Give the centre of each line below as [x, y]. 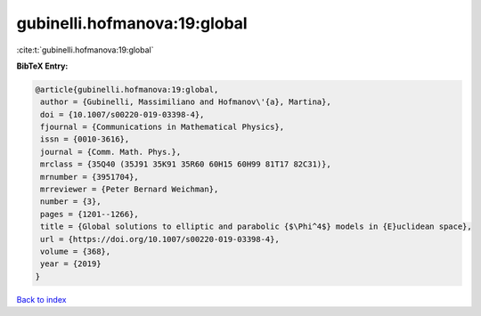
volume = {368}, [76, 251]
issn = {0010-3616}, [85, 139]
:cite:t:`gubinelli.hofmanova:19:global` [85, 50]
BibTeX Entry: [42, 66]
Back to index [41, 299]
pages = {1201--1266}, [90, 214]
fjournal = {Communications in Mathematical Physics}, [163, 127]
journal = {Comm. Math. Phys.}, [111, 152]
